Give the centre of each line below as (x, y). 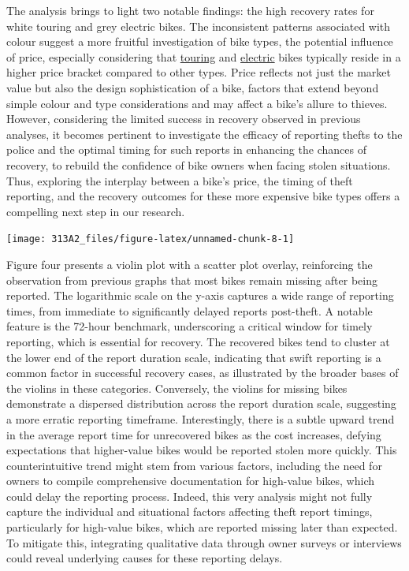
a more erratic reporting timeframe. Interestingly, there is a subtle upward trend (201, 418)
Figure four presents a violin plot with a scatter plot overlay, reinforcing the (190, 264)
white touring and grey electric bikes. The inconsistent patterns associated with (199, 26)
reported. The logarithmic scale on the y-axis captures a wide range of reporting (200, 295)
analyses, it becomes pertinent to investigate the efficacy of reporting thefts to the (204, 134)
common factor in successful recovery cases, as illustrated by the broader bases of (203, 373)
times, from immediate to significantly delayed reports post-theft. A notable (190, 310)
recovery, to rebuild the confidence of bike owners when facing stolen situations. (199, 164)
